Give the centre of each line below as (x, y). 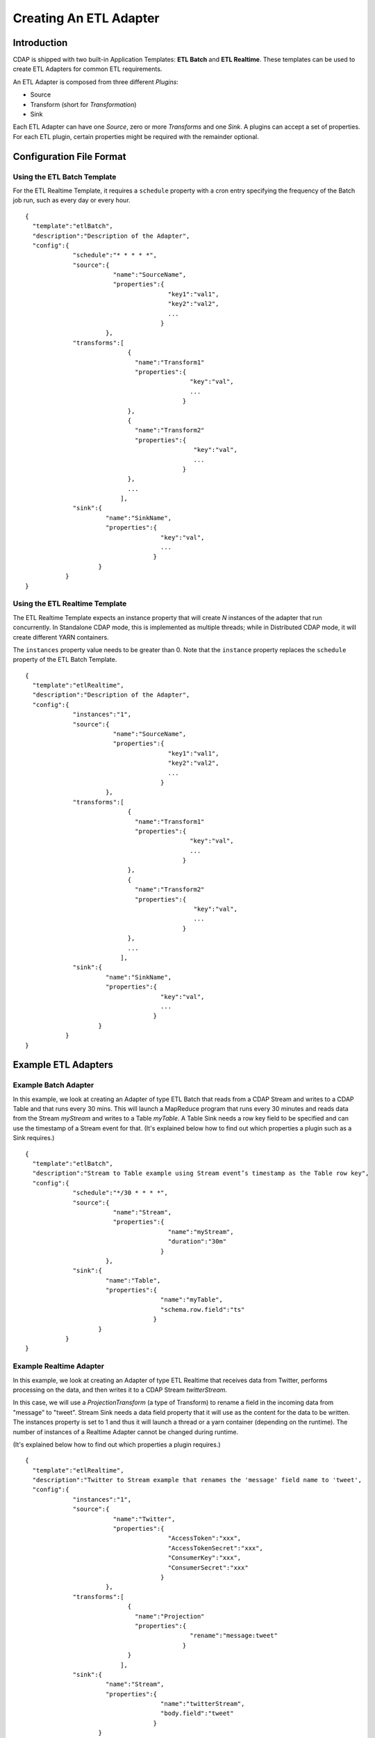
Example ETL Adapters (63, 1065)
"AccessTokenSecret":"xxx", (215, 1548)
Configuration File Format (69, 156)
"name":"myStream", (201, 1232)
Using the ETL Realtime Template (70, 603)
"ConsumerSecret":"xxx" (208, 1567)
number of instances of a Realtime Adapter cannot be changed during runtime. (126, 1431)
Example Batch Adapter (53, 1085)
